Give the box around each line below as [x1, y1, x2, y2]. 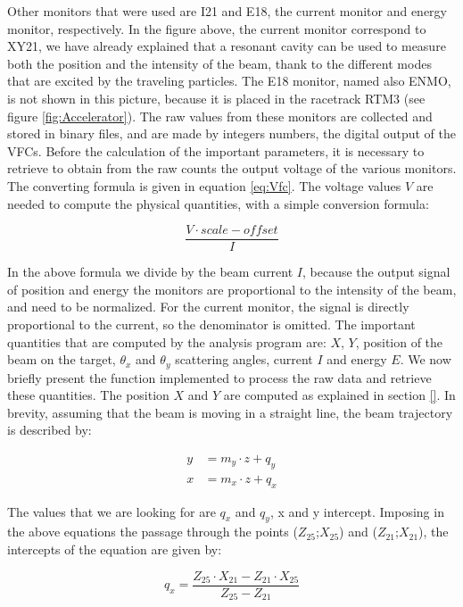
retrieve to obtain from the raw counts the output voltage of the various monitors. [7, 159, 457, 178]
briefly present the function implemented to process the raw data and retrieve [7, 368, 432, 387]
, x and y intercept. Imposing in [269, 502, 444, 520]
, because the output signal [302, 262, 451, 281]
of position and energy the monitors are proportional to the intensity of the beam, [7, 279, 457, 298]
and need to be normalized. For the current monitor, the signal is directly [7, 297, 409, 316]
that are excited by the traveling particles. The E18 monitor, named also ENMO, [7, 71, 451, 90]
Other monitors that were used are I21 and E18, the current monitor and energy [7, 2, 447, 20]
